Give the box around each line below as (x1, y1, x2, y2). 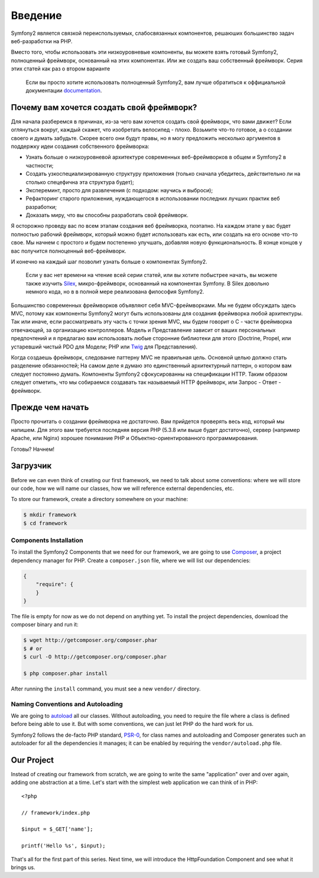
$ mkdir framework (23, 512, 77, 518)
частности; (25, 162, 54, 169)
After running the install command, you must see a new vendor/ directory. (11, 685, 201, 692)
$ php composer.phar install (23, 670, 108, 677)
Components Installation (11, 536, 83, 544)
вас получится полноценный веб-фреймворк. (11, 247, 126, 254)
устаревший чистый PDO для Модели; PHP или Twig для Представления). (11, 343, 198, 350)
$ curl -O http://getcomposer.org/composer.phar (23, 654, 167, 660)
